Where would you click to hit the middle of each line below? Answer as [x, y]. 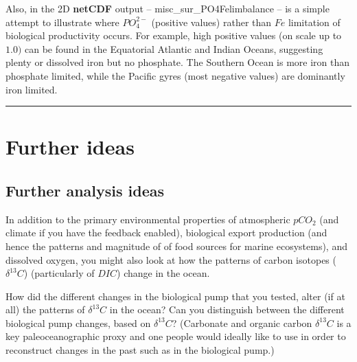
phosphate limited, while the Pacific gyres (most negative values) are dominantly [175, 75]
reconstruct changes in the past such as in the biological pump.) [140, 350]
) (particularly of [59, 273]
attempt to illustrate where [62, 22]
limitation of [314, 22]
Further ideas [70, 147]
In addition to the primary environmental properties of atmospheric [148, 219]
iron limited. [32, 89]
